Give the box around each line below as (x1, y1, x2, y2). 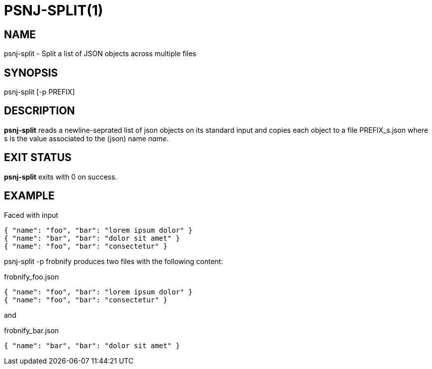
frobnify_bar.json (4, 326, 59, 335)
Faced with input (4, 210, 59, 219)
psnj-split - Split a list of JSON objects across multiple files (4, 49, 196, 58)
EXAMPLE (4, 189, 55, 202)
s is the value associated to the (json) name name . (4, 134, 169, 143)
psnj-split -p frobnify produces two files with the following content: (4, 257, 223, 266)
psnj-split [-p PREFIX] (4, 88, 75, 96)
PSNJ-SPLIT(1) (4, 2, 103, 19)
